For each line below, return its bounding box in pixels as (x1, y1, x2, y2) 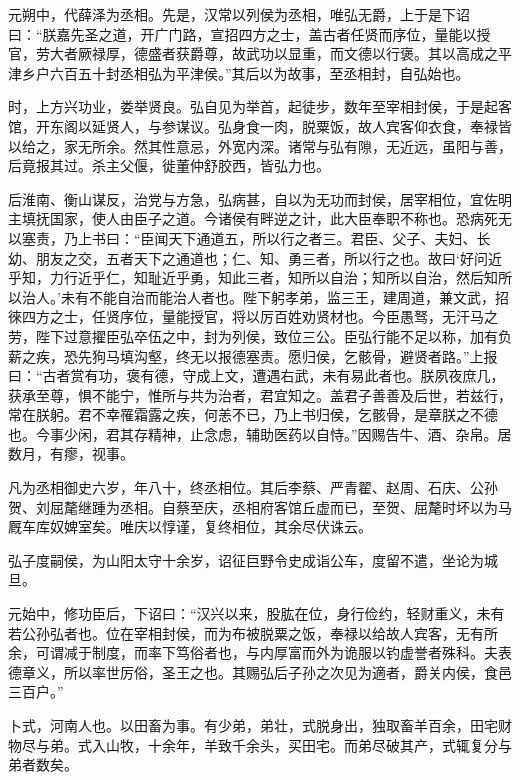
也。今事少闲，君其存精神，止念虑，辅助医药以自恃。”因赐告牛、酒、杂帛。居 (8, 423, 512, 444)
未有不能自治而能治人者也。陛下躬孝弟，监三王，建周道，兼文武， (60, 286, 495, 307)
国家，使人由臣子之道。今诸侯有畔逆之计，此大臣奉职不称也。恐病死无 (49, 208, 512, 229)
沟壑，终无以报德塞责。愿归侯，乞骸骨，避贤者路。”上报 (133, 345, 498, 366)
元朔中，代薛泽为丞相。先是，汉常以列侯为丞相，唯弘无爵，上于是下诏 (8, 4, 470, 24)
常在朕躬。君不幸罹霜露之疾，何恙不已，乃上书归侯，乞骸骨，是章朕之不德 (8, 404, 498, 425)
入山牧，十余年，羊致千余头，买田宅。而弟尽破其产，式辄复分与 (91, 734, 512, 755)
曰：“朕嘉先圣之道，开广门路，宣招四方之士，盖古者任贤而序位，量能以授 (8, 23, 491, 44)
